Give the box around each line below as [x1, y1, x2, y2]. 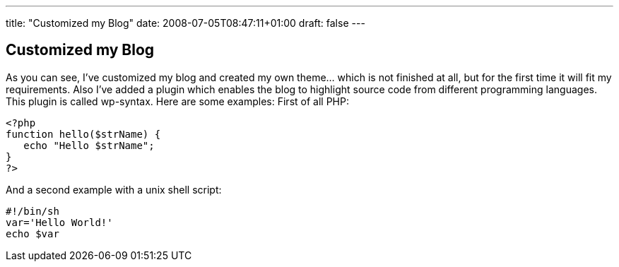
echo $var [6, 227, 59, 239]
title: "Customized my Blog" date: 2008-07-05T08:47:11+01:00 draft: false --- [6, 17, 365, 29]
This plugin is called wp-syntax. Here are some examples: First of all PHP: [6, 95, 349, 107]
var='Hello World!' [6, 216, 113, 228]
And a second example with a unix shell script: [6, 183, 222, 196]
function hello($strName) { [6, 128, 161, 140]
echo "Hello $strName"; [23, 139, 155, 151]
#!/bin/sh [6, 205, 59, 217]
